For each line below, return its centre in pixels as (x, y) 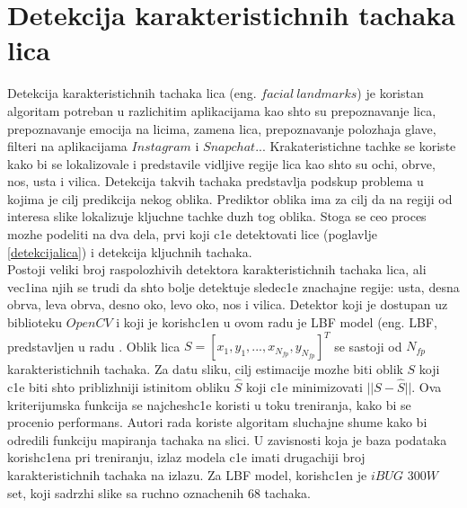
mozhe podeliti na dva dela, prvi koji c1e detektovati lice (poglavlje (192, 234)
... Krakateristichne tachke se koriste (356, 146)
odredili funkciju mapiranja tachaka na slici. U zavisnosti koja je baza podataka (227, 439)
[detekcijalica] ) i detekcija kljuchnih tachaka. (130, 251)
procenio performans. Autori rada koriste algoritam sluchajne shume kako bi (217, 422)
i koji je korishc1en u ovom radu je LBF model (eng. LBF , (277, 322)
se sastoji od (368, 346)
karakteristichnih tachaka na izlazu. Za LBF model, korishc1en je (187, 474)
